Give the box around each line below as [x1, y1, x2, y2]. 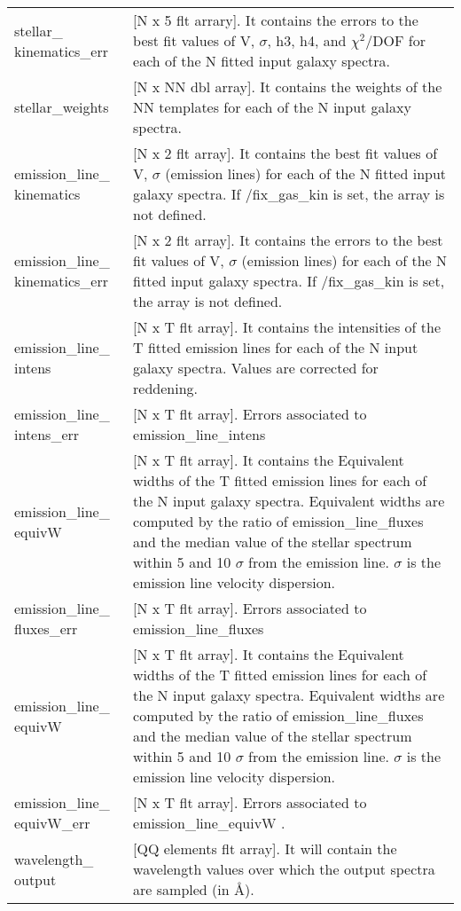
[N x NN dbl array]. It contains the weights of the [133, 76, 442, 97]
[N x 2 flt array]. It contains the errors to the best [133, 230, 443, 250]
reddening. [133, 378, 199, 398]
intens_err [14, 424, 80, 444]
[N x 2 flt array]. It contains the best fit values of [133, 143, 438, 163]
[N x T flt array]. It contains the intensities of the [133, 317, 441, 337]
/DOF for [365, 30, 426, 51]
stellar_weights [14, 97, 109, 117]
